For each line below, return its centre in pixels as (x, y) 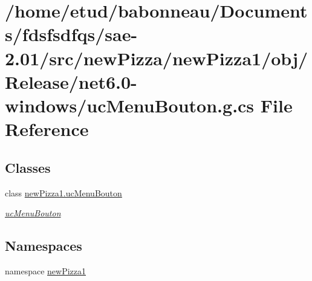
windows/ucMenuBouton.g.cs (130, 105)
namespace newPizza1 (46, 270)
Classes (28, 167)
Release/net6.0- (71, 81)
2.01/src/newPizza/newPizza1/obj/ (157, 58)
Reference (47, 129)
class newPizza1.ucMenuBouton (63, 192)
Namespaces (44, 246)
